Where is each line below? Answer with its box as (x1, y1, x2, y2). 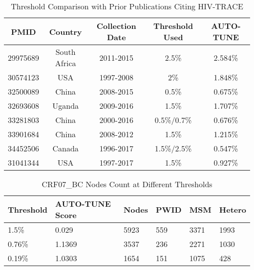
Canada (52, 143, 79, 154)
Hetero (219, 203, 246, 215)
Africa (55, 57, 76, 69)
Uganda (52, 100, 79, 111)
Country (49, 25, 82, 37)
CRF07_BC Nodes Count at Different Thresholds (42, 178, 212, 190)
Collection (96, 20, 136, 31)
